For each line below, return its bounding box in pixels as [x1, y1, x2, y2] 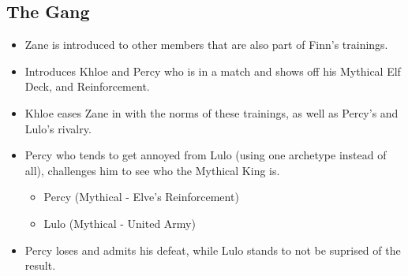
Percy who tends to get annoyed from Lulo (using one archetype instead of [24, 147, 387, 163]
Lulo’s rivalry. [24, 120, 92, 136]
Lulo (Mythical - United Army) [43, 214, 196, 231]
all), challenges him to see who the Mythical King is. [24, 162, 280, 178]
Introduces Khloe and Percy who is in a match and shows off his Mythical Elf [24, 62, 401, 79]
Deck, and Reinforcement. [24, 78, 150, 95]
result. [24, 257, 56, 274]
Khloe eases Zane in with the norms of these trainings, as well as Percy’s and [24, 104, 399, 121]
